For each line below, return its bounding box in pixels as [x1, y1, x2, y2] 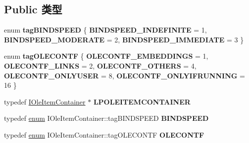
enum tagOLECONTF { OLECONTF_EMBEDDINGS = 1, [4, 51, 208, 61]
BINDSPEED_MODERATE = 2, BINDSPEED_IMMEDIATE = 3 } [4, 34, 244, 44]
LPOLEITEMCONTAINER [93, 96, 191, 107]
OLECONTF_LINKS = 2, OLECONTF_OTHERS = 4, [4, 60, 197, 71]
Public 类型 [4, 1, 62, 17]
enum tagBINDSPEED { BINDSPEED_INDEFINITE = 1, [4, 25, 207, 35]
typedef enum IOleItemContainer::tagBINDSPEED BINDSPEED [4, 113, 209, 123]
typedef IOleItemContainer [4, 96, 86, 107]
